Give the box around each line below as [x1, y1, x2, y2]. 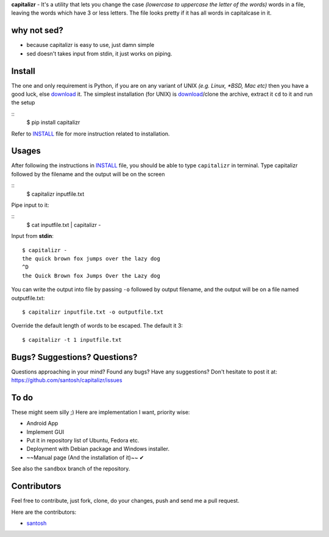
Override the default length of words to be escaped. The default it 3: [11, 322, 183, 330]
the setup [11, 99, 35, 106]
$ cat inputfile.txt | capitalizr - [26, 221, 101, 228]
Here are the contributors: [11, 508, 77, 516]
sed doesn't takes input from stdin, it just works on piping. [26, 49, 172, 57]
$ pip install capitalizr [26, 119, 80, 126]
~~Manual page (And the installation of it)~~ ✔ [26, 453, 144, 461]
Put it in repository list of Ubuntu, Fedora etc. [26, 437, 140, 444]
